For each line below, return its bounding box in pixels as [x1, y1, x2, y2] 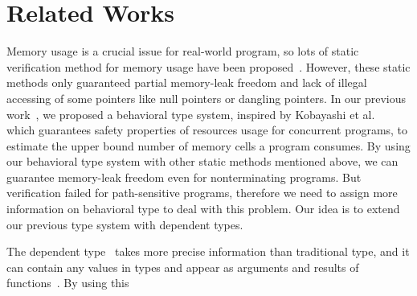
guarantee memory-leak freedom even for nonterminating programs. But [6, 168, 362, 185]
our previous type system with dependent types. [6, 216, 243, 232]
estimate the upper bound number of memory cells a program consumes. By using [6, 137, 411, 154]
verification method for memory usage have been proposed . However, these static [6, 58, 411, 75]
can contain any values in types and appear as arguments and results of [6, 258, 359, 275]
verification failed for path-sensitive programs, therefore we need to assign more [6, 184, 398, 201]
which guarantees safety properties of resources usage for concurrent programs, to [6, 121, 408, 138]
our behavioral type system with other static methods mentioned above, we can [6, 153, 399, 170]
